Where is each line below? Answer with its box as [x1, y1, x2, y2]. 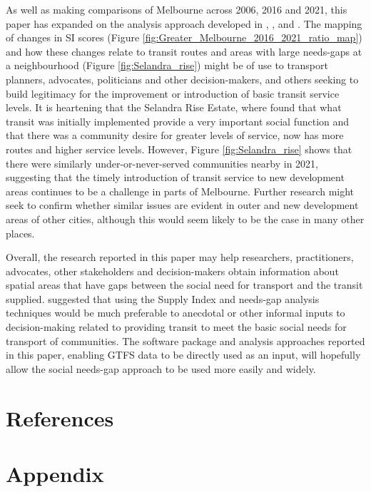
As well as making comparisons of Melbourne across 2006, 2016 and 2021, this [6, 2, 347, 16]
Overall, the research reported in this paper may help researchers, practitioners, [6, 250, 354, 265]
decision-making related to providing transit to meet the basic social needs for [6, 319, 347, 334]
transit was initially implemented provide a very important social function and [6, 113, 350, 128]
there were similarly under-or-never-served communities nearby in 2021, [6, 155, 319, 170]
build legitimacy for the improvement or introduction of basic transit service [6, 86, 340, 101]
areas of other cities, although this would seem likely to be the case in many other [6, 211, 365, 226]
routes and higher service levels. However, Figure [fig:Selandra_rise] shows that [6, 141, 352, 156]
